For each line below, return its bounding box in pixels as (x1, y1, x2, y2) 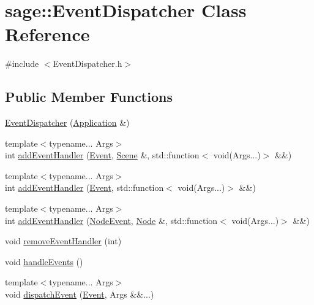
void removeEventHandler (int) (5, 234, 122, 247)
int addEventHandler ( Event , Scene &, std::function (5, 149, 200, 161)
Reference (5, 21, 90, 47)
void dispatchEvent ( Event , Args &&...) (5, 288, 154, 301)
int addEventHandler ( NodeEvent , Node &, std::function (5, 214, 218, 226)
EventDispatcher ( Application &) (5, 116, 130, 129)
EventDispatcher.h (53, 57, 122, 70)
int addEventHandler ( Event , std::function (5, 181, 164, 194)
